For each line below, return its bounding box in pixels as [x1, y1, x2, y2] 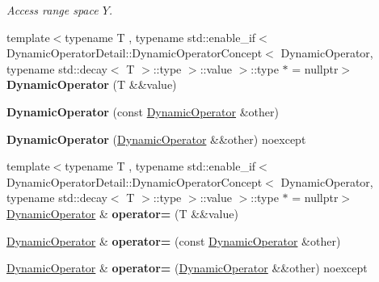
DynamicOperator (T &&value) [6, 76, 177, 93]
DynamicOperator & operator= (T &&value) [6, 204, 238, 221]
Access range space [6, 2, 99, 18]
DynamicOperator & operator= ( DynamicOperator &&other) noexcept [6, 259, 368, 276]
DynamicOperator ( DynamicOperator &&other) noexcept [6, 130, 306, 147]
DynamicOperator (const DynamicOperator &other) [6, 103, 279, 120]
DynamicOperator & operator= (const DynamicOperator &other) [6, 232, 341, 249]
